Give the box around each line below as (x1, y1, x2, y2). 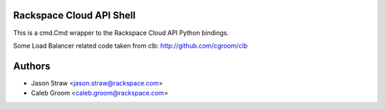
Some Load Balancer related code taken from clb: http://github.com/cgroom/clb (13, 41, 248, 50)
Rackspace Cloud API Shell (13, 9, 135, 21)
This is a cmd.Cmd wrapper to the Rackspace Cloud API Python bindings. (13, 28, 230, 37)
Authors (13, 60, 51, 72)
